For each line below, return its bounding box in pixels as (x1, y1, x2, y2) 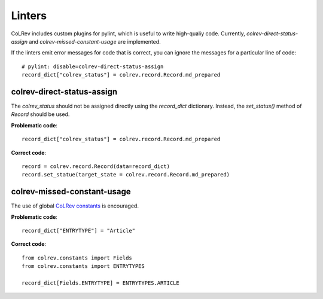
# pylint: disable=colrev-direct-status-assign (22, 63, 164, 70)
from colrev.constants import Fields (22, 254, 133, 261)
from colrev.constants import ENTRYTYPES (22, 263, 145, 270)
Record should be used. (11, 111, 70, 118)
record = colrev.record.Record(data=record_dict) (22, 163, 170, 170)
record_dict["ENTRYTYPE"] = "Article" (22, 227, 136, 234)
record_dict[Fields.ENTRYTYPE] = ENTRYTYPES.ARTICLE (22, 280, 179, 286)
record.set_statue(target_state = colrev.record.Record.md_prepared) (22, 171, 230, 178)
